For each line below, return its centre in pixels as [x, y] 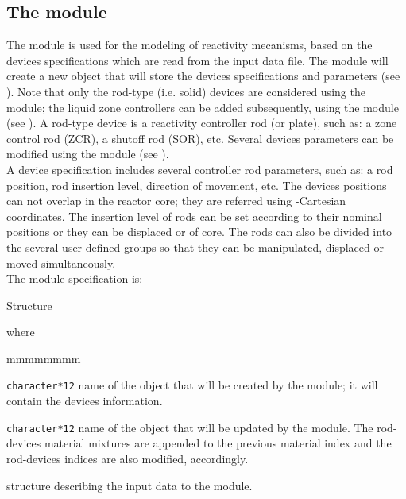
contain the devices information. [85, 401]
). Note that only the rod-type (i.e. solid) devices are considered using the [186, 91]
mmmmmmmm [44, 358]
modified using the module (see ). [88, 154]
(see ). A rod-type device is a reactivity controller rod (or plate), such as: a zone [202, 123]
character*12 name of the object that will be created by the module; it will [192, 385]
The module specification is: [75, 279]
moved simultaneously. [61, 263]
